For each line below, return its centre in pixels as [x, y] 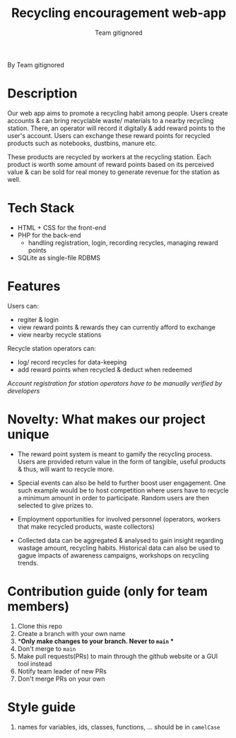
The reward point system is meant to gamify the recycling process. [115, 454]
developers [24, 391]
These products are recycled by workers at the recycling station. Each [109, 156]
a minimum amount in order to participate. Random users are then [113, 497]
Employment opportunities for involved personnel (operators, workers [119, 519]
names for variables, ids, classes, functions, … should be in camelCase [119, 727]
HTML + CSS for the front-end [62, 227]
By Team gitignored [36, 64]
